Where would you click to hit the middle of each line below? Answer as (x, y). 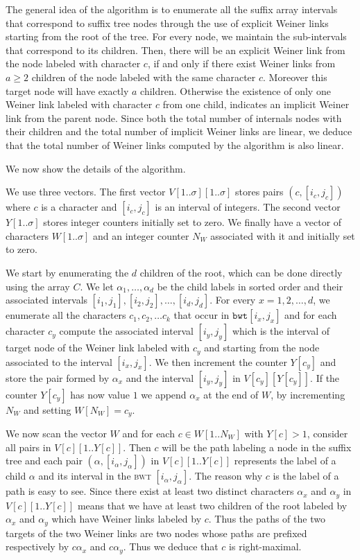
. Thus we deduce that (171, 546)
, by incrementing (308, 394)
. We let (97, 286)
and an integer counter (141, 235)
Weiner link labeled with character (79, 104)
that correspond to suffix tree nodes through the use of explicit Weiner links (167, 23)
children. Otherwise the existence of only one (235, 90)
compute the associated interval (126, 331)
